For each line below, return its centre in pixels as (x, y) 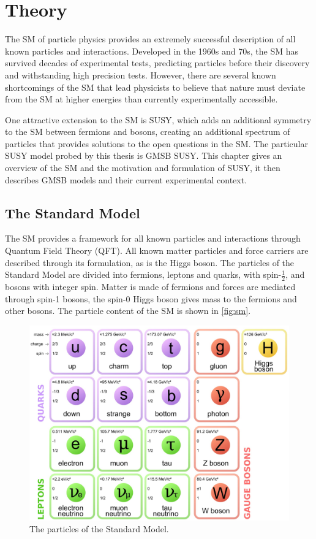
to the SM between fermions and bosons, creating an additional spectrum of (148, 132)
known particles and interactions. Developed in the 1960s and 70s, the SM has (152, 51)
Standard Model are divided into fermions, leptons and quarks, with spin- (143, 274)
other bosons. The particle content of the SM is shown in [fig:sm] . (128, 311)
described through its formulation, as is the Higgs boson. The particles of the (150, 262)
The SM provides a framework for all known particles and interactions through (153, 238)
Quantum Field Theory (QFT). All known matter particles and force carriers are (157, 250)
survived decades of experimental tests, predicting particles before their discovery (157, 63)
